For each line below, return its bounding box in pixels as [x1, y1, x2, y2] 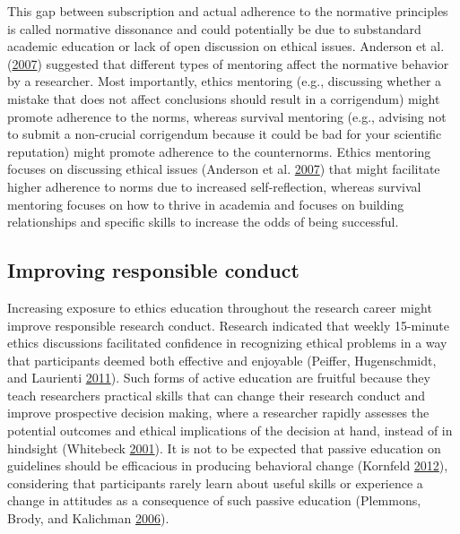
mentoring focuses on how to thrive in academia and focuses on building [7, 194, 404, 213]
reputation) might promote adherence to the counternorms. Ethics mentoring [7, 142, 431, 160]
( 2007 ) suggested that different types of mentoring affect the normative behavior [7, 54, 449, 73]
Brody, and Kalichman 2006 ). [7, 509, 169, 528]
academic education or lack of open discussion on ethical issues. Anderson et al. [7, 37, 445, 56]
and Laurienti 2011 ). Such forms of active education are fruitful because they [7, 368, 430, 387]
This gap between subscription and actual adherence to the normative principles [7, 2, 448, 20]
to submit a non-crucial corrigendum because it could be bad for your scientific [7, 125, 442, 143]
